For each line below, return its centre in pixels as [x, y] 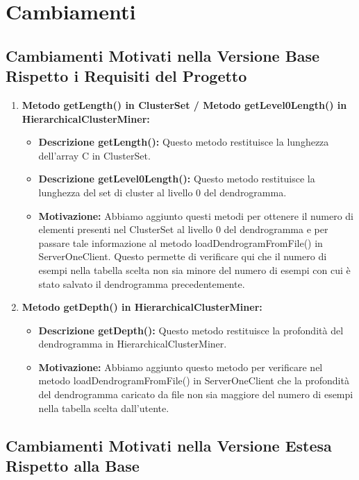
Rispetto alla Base [73, 466]
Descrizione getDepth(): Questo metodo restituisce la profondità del [191, 330]
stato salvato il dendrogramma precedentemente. [142, 283]
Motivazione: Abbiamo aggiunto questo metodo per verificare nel [181, 367]
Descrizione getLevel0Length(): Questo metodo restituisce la [177, 179]
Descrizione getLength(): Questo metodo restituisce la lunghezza [184, 142]
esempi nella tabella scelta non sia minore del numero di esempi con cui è [194, 269]
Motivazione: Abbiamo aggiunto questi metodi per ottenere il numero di [196, 215]
